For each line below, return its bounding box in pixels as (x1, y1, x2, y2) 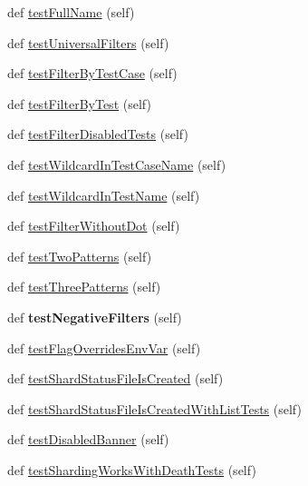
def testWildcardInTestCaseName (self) (7, 154, 226, 174)
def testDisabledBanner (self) (7, 430, 169, 449)
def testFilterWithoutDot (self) (7, 216, 180, 235)
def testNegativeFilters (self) (7, 307, 182, 326)
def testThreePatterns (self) (7, 277, 161, 296)
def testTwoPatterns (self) (7, 246, 152, 265)
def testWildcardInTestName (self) (7, 185, 200, 204)
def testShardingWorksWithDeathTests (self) (7, 460, 256, 479)
